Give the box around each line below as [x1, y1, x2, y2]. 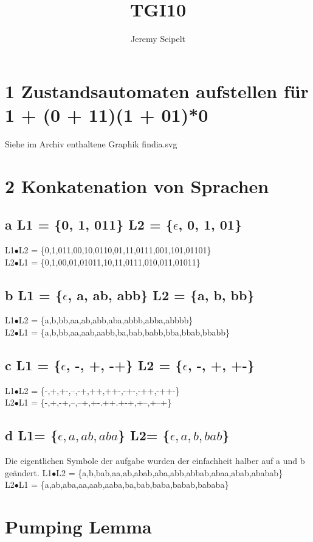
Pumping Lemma [5, 514, 152, 539]
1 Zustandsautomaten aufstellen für [5, 78, 309, 103]
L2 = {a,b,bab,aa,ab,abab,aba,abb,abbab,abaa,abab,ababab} [56, 466, 283, 479]
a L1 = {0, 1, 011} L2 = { [5, 215, 173, 234]
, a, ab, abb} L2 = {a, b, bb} [67, 285, 255, 304]
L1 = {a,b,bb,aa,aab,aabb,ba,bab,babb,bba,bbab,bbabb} [18, 326, 230, 338]
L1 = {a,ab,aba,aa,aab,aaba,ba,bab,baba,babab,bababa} [18, 478, 229, 491]
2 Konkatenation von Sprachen [5, 173, 269, 198]
